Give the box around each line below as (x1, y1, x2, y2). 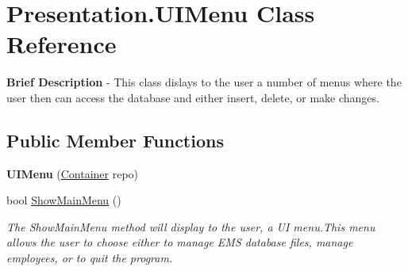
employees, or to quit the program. (6, 250, 173, 266)
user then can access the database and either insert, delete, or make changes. (6, 89, 379, 105)
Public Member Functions (6, 128, 224, 152)
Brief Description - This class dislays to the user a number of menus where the (6, 74, 402, 90)
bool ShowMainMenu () (6, 192, 121, 208)
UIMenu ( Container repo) (6, 165, 139, 181)
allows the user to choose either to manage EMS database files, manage (6, 234, 353, 250)
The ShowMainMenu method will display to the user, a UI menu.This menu (6, 218, 375, 235)
